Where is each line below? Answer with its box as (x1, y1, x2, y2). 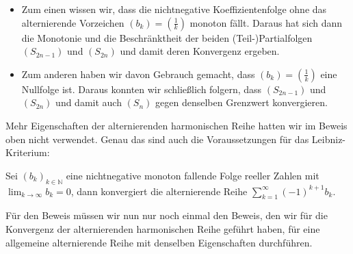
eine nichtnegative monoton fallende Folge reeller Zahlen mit (66, 168, 319, 182)
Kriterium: (5, 145, 50, 160)
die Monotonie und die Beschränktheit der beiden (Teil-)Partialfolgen (21, 30, 313, 45)
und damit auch (55, 95, 122, 110)
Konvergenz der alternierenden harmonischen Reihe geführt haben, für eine (5, 221, 320, 236)
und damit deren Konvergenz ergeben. (120, 44, 280, 58)
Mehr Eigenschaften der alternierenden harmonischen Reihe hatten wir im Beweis (5, 118, 348, 132)
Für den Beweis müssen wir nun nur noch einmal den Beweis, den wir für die (5, 208, 328, 223)
